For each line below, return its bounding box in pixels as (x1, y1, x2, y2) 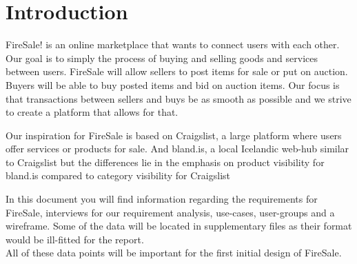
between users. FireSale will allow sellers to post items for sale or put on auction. (6, 64, 348, 79)
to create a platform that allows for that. (6, 105, 178, 119)
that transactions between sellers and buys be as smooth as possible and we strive (6, 91, 351, 105)
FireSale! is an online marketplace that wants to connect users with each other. (6, 37, 340, 52)
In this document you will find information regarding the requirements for (6, 192, 318, 206)
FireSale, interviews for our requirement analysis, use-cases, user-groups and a (6, 205, 335, 219)
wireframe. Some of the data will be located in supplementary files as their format (6, 219, 352, 233)
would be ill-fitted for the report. (6, 232, 144, 246)
